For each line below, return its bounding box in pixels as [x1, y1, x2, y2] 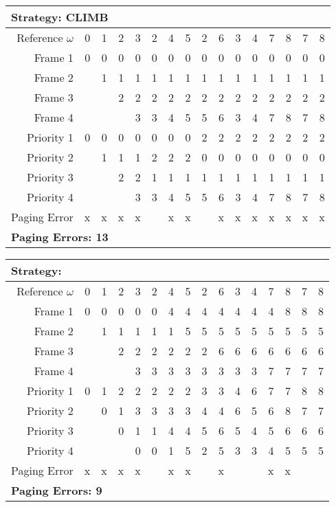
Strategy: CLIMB [11, 9, 109, 25]
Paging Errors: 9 [11, 482, 102, 498]
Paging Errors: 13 [11, 229, 109, 245]
